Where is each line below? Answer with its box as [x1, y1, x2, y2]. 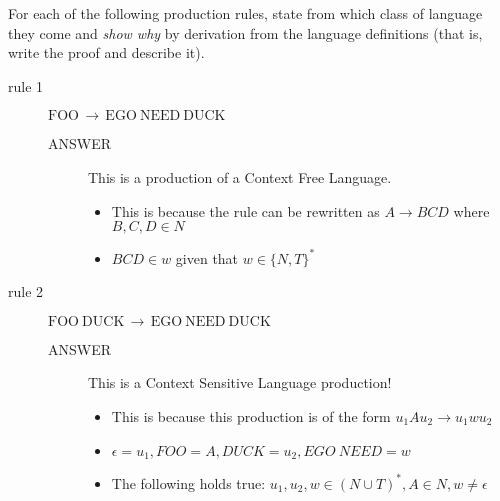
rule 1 [8, 75, 44, 96]
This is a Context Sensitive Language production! [88, 372, 392, 393]
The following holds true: [111, 472, 266, 493]
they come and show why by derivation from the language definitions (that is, [8, 22, 483, 43]
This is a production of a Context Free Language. [88, 166, 392, 187]
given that [175, 247, 239, 268]
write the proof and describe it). [8, 42, 205, 63]
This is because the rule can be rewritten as [111, 200, 380, 221]
